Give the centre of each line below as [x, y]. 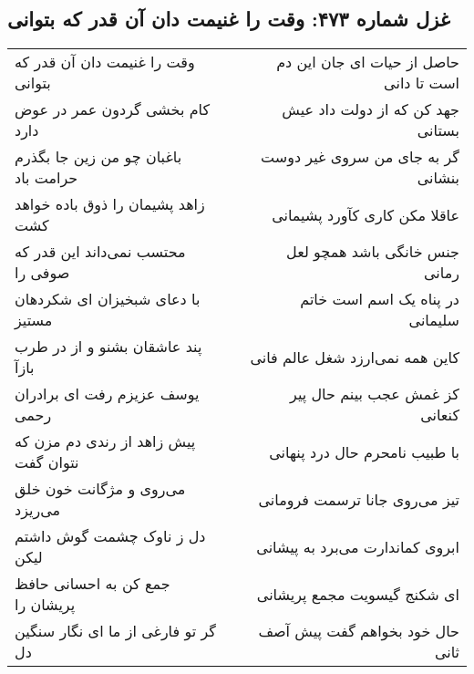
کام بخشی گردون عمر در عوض [113, 109]
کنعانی [440, 415]
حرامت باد [46, 178]
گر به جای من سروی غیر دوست [360, 157]
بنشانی [438, 178]
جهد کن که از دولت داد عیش [371, 109]
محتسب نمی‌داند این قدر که [100, 252]
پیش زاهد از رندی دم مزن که [105, 441]
